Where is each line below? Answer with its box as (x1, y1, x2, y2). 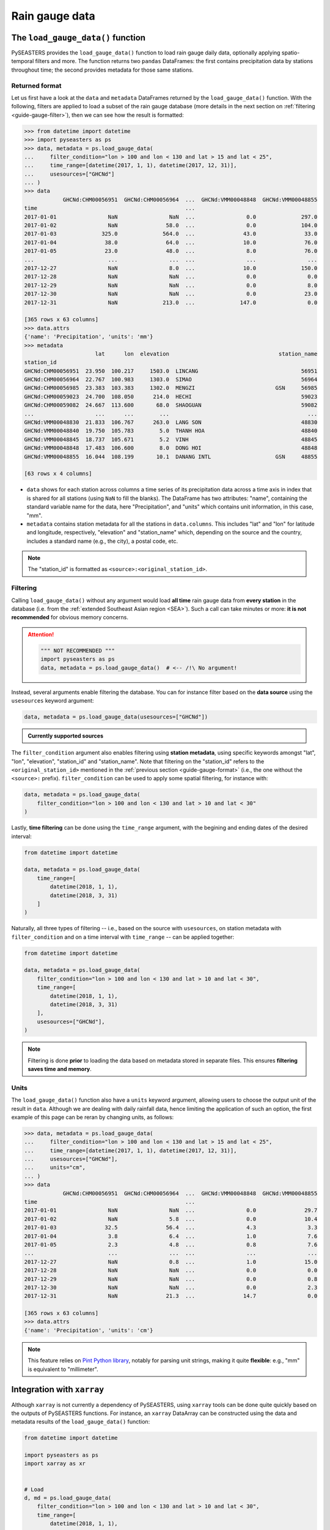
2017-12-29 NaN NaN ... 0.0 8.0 (24, 282, 318, 289)
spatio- (281, 49, 300, 56)
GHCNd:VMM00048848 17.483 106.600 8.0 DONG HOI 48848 (24, 444, 318, 452)
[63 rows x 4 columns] (24, 470, 92, 477)
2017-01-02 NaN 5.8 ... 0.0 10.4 (24, 1215, 318, 1222)
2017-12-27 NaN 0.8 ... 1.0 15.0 (24, 1258, 318, 1265)
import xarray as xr (24, 1460, 86, 1467)
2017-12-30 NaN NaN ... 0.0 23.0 (24, 291, 318, 297)
